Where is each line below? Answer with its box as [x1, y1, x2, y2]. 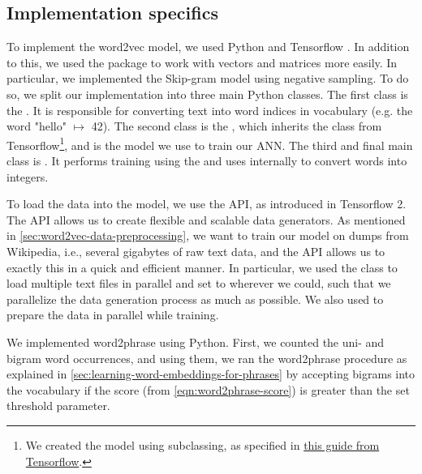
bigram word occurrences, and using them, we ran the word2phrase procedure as [6, 349, 407, 366]
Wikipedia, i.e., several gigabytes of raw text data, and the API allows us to [6, 242, 385, 259]
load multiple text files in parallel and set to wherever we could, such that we [6, 275, 391, 292]
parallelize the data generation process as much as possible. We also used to [6, 290, 384, 307]
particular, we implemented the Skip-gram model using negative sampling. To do [6, 70, 409, 87]
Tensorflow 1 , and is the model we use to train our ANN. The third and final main [6, 134, 413, 153]
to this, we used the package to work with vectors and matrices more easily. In [6, 53, 398, 70]
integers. [6, 168, 49, 185]
